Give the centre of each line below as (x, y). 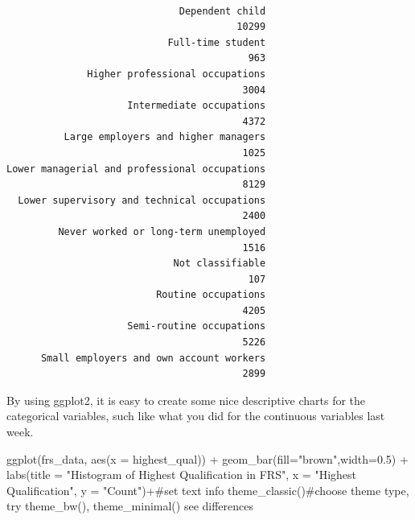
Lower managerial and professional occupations (136, 169)
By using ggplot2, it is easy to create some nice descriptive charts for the (186, 400)
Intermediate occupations (197, 106)
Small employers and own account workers (153, 358)
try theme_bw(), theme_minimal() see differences (130, 506)
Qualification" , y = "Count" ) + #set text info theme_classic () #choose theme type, (208, 490)
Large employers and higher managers (165, 137)
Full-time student (217, 42)
